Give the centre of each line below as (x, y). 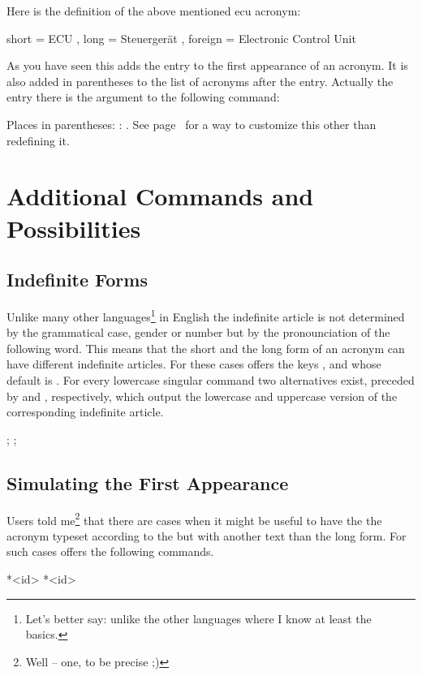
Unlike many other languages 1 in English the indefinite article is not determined (206, 315)
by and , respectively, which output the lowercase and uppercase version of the (202, 396)
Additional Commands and (160, 196)
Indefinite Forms (77, 280)
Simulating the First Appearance (148, 482)
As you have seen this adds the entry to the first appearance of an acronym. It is (207, 65)
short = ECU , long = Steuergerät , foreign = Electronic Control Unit (181, 38)
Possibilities (74, 228)
